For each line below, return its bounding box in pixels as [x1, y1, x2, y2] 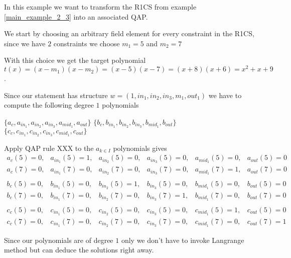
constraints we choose [53, 38, 120, 48]
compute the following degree [4, 100, 94, 110]
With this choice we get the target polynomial [4, 55, 146, 65]
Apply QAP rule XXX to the [4, 142, 94, 153]
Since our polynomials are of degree [4, 234, 113, 245]
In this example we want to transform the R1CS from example [4, 2, 197, 12]
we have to [208, 90, 242, 100]
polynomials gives [113, 142, 167, 153]
